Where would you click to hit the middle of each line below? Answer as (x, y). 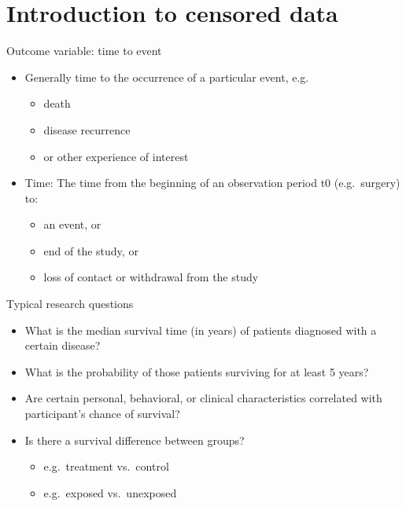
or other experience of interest (116, 156)
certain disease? (63, 345)
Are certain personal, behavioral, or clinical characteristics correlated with (203, 398)
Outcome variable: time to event (84, 51)
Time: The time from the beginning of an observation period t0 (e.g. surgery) (212, 183)
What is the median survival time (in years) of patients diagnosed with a (201, 330)
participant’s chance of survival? (102, 414)
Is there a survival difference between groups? (135, 440)
